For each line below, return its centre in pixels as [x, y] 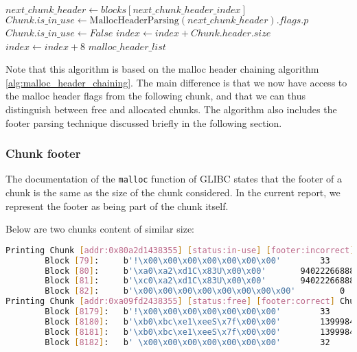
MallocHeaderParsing [134, 21]
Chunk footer [43, 153]
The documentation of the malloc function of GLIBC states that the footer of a [174, 179]
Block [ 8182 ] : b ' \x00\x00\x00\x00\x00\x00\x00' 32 [187, 342]
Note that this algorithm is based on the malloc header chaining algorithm [162, 69]
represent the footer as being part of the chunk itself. [117, 206]
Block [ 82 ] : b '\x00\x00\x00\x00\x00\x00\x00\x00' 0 [195, 291]
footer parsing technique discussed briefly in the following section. [144, 122]
